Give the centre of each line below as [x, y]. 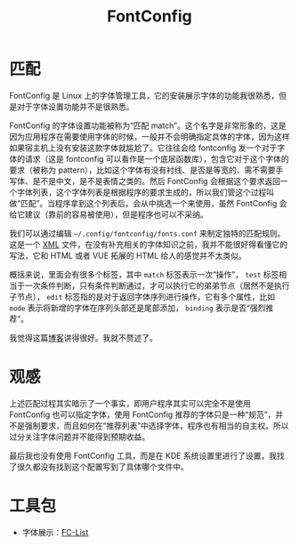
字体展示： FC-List [55, 532]
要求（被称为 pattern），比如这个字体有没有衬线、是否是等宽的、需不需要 [142, 170]
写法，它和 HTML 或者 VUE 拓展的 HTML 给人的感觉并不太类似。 [128, 255]
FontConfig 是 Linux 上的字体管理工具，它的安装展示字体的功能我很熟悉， [144, 95]
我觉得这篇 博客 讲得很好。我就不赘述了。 [83, 337]
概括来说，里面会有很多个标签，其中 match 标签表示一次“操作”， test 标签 [144, 274]
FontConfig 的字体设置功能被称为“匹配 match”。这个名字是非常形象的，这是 [148, 125]
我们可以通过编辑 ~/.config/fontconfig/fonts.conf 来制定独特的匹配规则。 [147, 233]
